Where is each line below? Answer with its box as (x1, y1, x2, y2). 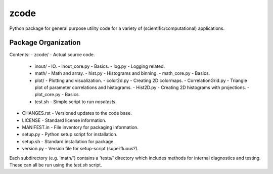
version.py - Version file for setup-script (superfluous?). (22, 146, 139, 152)
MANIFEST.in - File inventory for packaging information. (22, 124, 139, 130)
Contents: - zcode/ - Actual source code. (9, 52, 96, 58)
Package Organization (9, 38, 81, 47)
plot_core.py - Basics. (34, 92, 80, 98)
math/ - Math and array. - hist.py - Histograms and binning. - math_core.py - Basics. (34, 70, 210, 76)
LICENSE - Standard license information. (22, 117, 107, 123)
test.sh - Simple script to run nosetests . (34, 99, 117, 105)
